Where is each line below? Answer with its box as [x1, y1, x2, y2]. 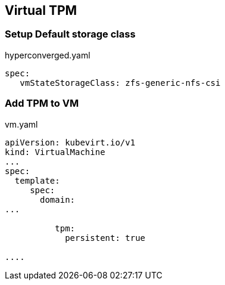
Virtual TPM [5, 3, 77, 18]
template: [14, 175, 60, 185]
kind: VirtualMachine [5, 147, 105, 157]
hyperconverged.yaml [5, 49, 90, 60]
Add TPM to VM [5, 97, 79, 110]
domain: [40, 194, 76, 205]
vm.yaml [5, 119, 38, 129]
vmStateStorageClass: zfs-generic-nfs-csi [20, 78, 221, 88]
